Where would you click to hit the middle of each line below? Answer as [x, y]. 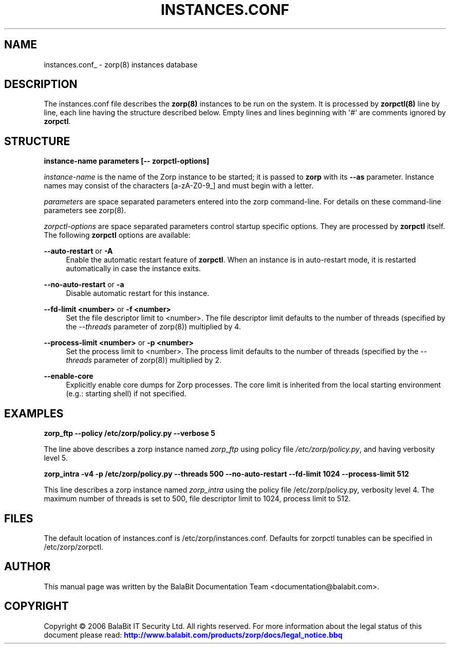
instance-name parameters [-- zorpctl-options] [127, 161]
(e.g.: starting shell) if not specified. [126, 394]
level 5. [56, 458]
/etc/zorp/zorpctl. [74, 547]
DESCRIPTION [41, 84]
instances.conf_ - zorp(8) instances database [121, 64]
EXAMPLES [34, 413]
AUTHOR [27, 567]
